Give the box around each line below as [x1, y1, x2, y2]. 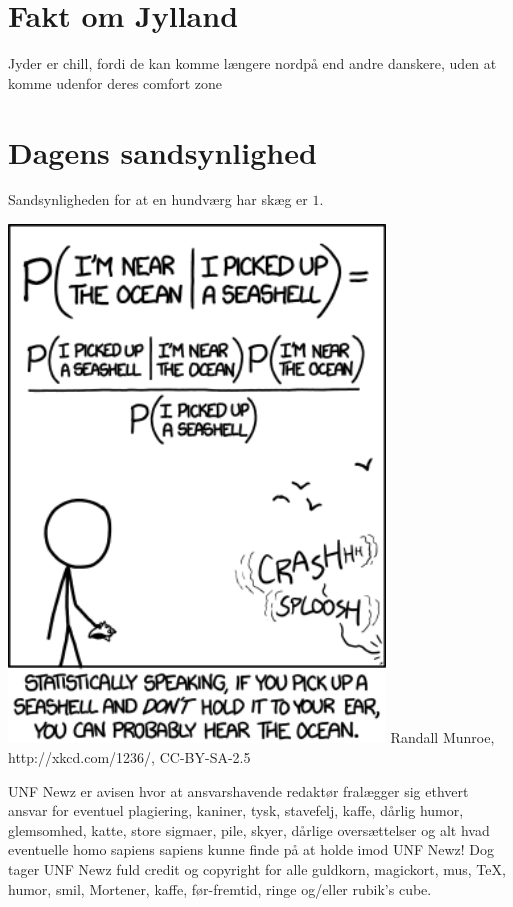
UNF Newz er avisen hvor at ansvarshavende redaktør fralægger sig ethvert [8, 780, 469, 801]
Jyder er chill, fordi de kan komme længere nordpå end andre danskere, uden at [8, 53, 497, 74]
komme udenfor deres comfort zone [8, 72, 223, 93]
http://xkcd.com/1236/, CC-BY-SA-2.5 [8, 746, 251, 767]
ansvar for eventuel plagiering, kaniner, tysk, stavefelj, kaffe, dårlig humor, [8, 800, 464, 821]
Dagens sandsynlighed [8, 131, 317, 172]
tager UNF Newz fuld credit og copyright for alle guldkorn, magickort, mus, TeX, [8, 858, 506, 879]
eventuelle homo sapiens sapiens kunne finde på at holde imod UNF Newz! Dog [8, 839, 495, 860]
